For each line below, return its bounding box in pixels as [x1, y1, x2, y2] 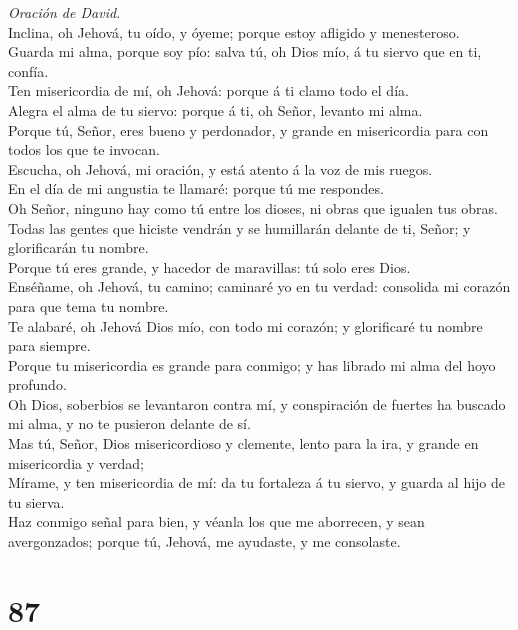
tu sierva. [8, 491, 65, 512]
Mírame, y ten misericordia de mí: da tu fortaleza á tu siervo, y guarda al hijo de [8, 472, 505, 493]
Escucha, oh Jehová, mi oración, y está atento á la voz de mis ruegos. [8, 158, 433, 179]
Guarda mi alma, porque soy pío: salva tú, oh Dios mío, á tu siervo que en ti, [8, 41, 482, 62]
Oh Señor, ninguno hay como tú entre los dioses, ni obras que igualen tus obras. [8, 197, 498, 218]
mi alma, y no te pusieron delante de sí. [8, 413, 251, 434]
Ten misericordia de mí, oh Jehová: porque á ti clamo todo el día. [8, 80, 409, 101]
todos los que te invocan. [8, 139, 160, 160]
